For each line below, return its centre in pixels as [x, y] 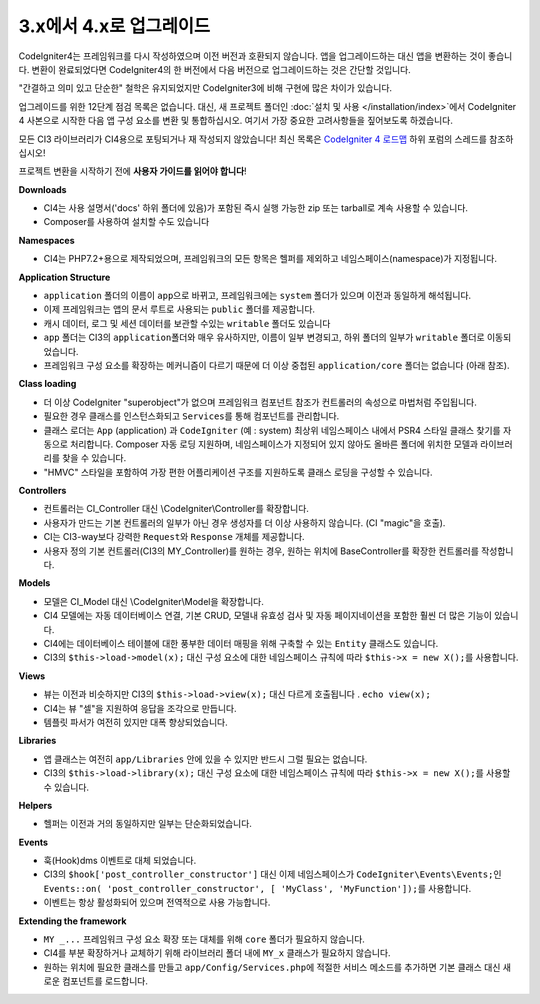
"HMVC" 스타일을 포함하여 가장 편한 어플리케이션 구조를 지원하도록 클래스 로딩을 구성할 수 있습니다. [238, 472]
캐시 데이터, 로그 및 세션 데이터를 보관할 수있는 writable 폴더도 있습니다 [187, 323]
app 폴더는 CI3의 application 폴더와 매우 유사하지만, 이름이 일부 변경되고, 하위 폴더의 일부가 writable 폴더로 [264, 337]
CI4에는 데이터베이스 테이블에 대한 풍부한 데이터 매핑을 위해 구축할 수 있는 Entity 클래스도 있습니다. [241, 643]
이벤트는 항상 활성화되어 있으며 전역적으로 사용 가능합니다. [157, 902]
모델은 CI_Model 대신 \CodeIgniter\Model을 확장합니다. [153, 601]
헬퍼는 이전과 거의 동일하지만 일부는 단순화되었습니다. [147, 824]
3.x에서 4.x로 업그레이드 [114, 26]
